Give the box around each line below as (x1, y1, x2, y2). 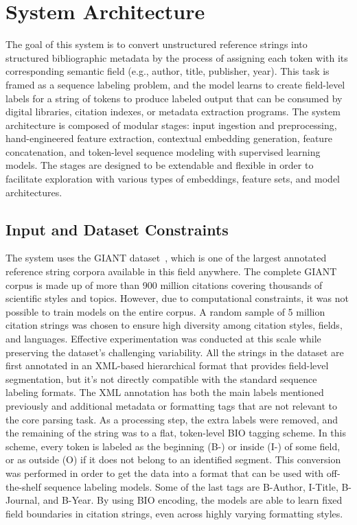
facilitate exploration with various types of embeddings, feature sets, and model (5, 172, 341, 186)
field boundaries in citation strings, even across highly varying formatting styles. (5, 506, 343, 520)
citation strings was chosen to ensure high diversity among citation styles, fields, (5, 318, 343, 332)
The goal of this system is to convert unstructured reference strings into (5, 37, 308, 51)
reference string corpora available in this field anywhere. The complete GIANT (5, 264, 337, 279)
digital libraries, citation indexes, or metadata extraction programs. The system (5, 104, 341, 119)
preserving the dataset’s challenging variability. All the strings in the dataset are (5, 345, 344, 359)
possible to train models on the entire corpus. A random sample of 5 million (5, 304, 325, 318)
